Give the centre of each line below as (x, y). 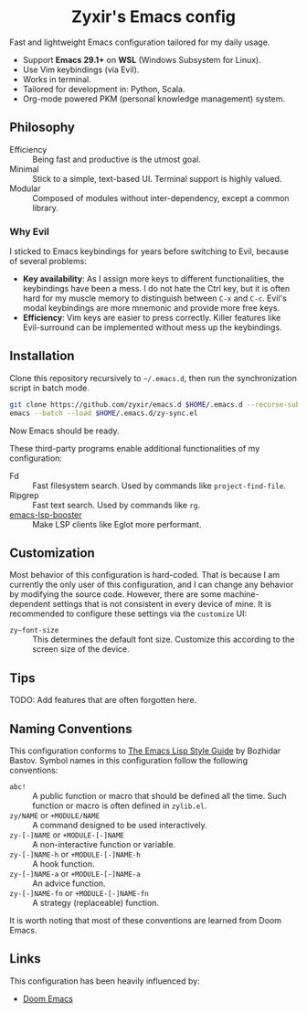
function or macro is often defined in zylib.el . (120, 805)
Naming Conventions (71, 729)
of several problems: (48, 261)
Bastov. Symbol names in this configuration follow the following (129, 761)
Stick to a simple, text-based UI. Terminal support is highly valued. (157, 178)
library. (46, 208)
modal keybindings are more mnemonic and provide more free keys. (151, 308)
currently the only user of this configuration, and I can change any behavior (152, 585)
